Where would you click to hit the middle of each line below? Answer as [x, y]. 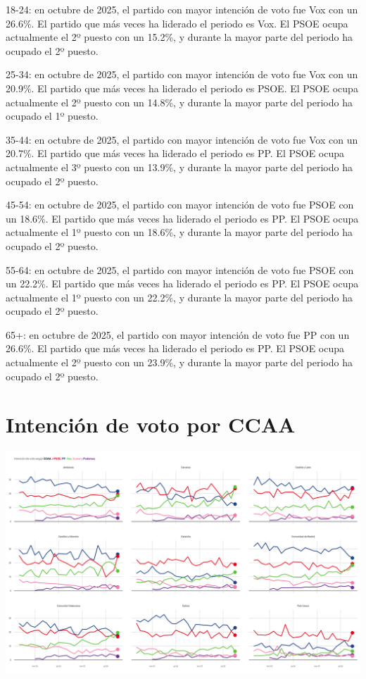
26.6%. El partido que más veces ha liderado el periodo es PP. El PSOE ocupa [175, 348]
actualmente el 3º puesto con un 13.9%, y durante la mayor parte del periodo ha [179, 167]
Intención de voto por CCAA [151, 424]
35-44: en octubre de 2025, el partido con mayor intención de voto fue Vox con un [182, 139]
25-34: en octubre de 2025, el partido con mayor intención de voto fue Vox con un [182, 74]
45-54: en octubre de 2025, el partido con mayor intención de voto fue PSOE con [180, 205]
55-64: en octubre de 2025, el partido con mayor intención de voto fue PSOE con [180, 269]
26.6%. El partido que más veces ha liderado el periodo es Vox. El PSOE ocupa [177, 23]
